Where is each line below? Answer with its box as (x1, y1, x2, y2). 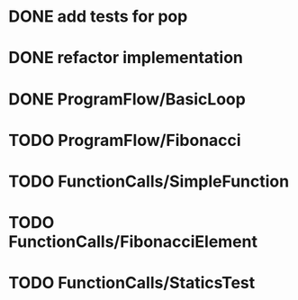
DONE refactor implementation (8, 48, 244, 68)
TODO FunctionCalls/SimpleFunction (8, 171, 290, 191)
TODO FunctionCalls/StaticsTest (8, 273, 256, 294)
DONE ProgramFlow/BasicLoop (8, 88, 247, 109)
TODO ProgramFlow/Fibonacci (8, 130, 241, 150)
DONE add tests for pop (8, 6, 188, 27)
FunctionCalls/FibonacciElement (8, 232, 258, 252)
